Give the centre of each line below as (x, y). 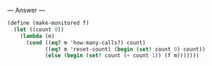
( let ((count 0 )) (39, 29)
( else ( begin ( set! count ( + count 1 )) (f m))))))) (122, 55)
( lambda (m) (37, 36)
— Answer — (26, 10)
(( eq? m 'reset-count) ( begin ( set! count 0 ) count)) (125, 49)
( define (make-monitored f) (48, 23)
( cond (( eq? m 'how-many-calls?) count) (86, 42)
